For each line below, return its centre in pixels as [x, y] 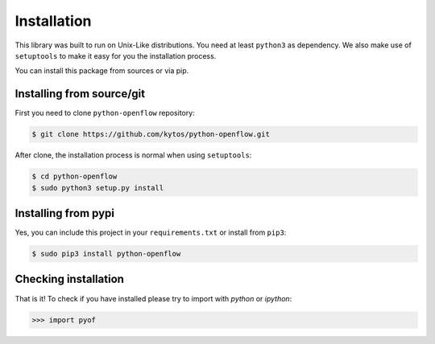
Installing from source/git [80, 94]
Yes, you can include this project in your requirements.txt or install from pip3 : [151, 232]
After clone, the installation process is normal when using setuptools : [133, 155]
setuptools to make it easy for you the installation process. [116, 55]
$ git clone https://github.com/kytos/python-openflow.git [151, 134]
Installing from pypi [64, 213]
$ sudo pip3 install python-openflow [106, 254]
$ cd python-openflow [75, 176]
